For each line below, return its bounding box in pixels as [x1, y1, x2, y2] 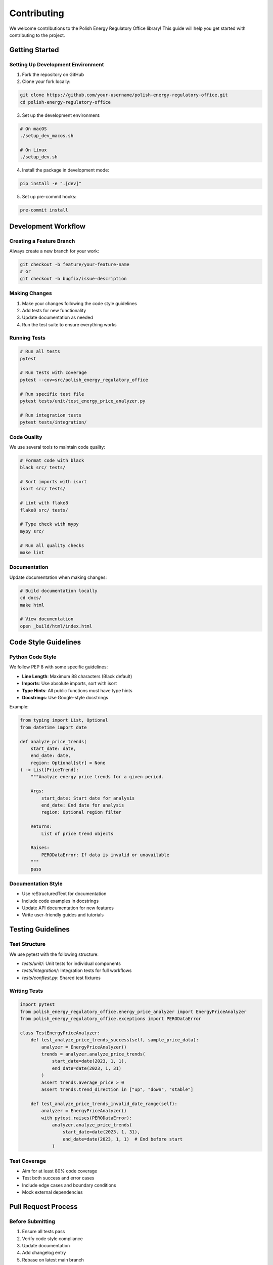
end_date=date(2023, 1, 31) [52, 1065, 121, 1071]
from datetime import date [20, 724, 87, 730]
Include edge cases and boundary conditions [22, 1182, 116, 1188]
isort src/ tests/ [20, 486, 66, 492]
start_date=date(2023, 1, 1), [52, 1058, 127, 1064]
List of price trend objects [41, 830, 114, 836]
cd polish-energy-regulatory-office [20, 99, 111, 105]
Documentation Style [9, 880, 63, 887]
